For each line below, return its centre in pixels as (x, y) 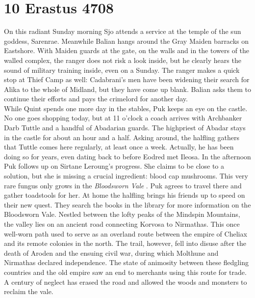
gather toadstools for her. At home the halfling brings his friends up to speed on (125, 195)
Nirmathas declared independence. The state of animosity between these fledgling (126, 262)
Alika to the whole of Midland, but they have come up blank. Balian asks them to (127, 89)
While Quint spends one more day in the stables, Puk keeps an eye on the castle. (126, 108)
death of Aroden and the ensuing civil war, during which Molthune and (111, 253)
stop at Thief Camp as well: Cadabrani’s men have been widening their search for (127, 79)
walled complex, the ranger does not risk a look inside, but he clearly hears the (123, 60)
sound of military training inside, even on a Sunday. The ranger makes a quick (122, 70)
